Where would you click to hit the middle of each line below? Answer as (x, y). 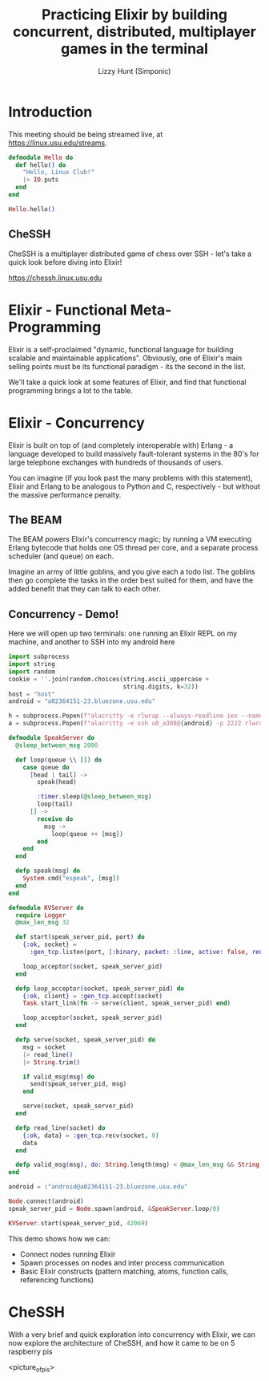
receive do (55, 819)
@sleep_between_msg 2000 (57, 745)
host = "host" (32, 694)
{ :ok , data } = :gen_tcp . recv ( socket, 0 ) (91, 1135)
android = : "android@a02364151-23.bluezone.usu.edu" (98, 1187)
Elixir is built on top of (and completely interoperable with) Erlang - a (121, 445)
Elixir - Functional (68, 310)
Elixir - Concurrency (77, 422)
